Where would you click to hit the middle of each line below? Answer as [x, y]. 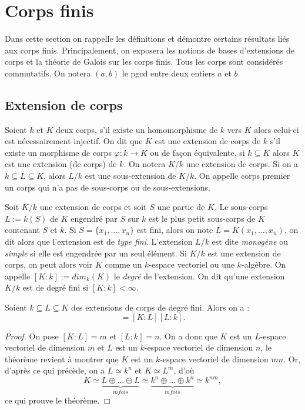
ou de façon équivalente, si [197, 152]
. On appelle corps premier [242, 176]
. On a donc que [188, 336]
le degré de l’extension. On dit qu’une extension [199, 276]
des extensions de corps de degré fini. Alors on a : [160, 307]
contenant [22, 230]
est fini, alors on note [175, 230]
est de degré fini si [56, 287]
